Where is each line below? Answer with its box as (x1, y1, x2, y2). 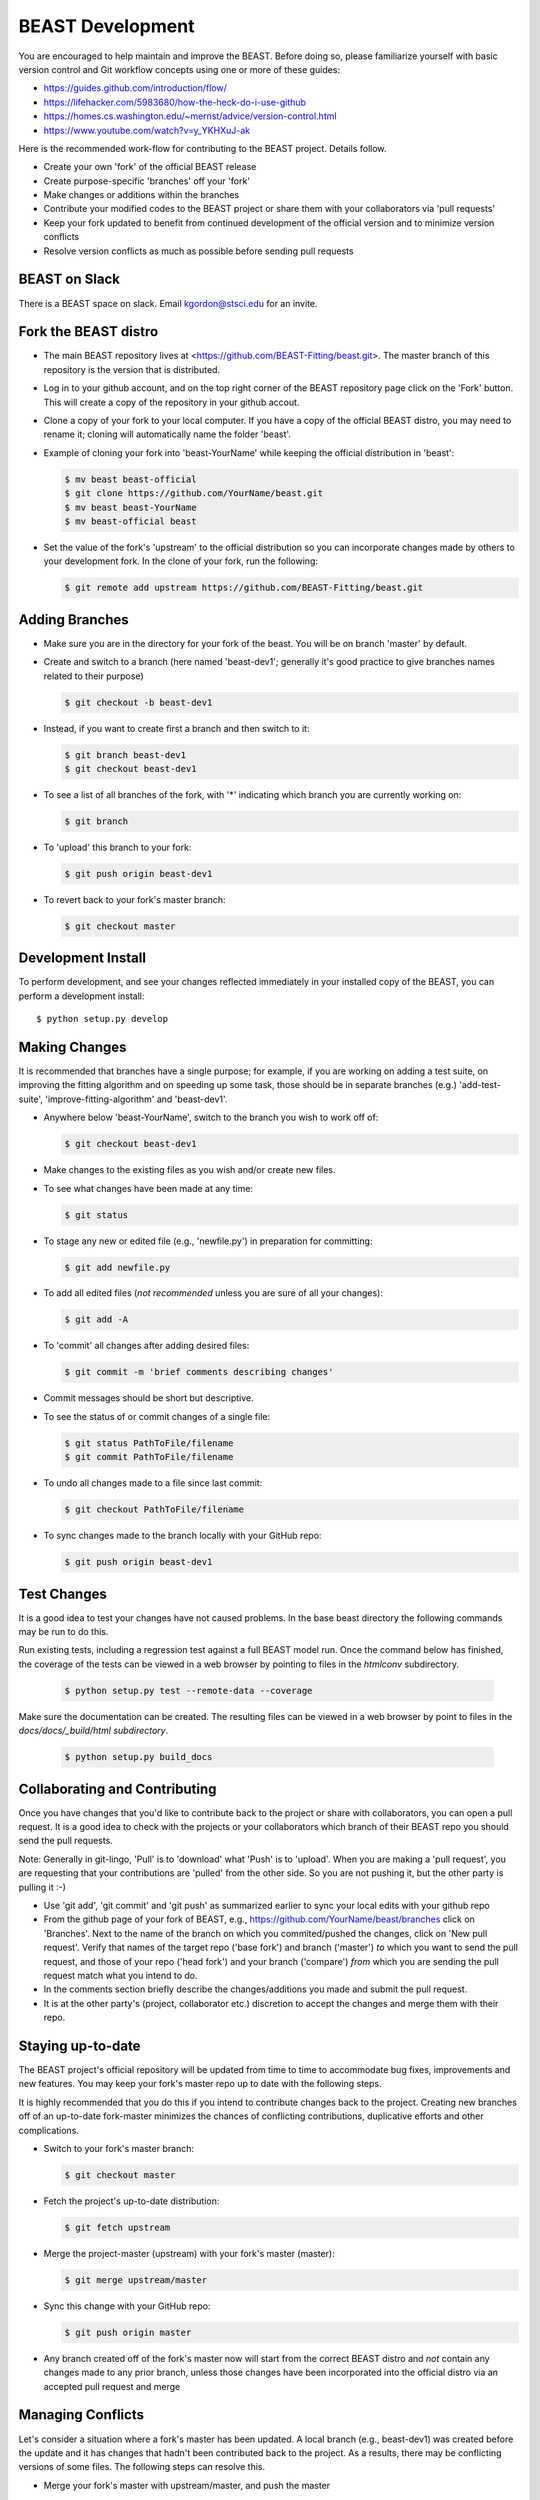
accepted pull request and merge (43, 2380, 181, 2392)
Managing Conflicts (18, 2406, 145, 2424)
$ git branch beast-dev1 (64, 749, 187, 760)
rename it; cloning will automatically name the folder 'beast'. (43, 428, 292, 440)
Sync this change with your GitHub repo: (43, 2300, 211, 2312)
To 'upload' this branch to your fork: (43, 841, 192, 853)
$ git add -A (64, 1314, 129, 1325)
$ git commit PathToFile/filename (64, 1451, 234, 1463)
